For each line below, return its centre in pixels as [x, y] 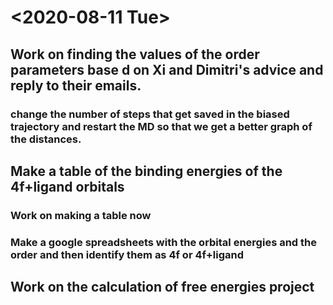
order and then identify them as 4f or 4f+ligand [127, 254]
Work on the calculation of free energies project [162, 287]
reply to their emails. [76, 85]
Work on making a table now [81, 215]
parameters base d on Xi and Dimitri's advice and [167, 69]
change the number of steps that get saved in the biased [150, 114]
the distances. [46, 139]
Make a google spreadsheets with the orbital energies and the [163, 242]
